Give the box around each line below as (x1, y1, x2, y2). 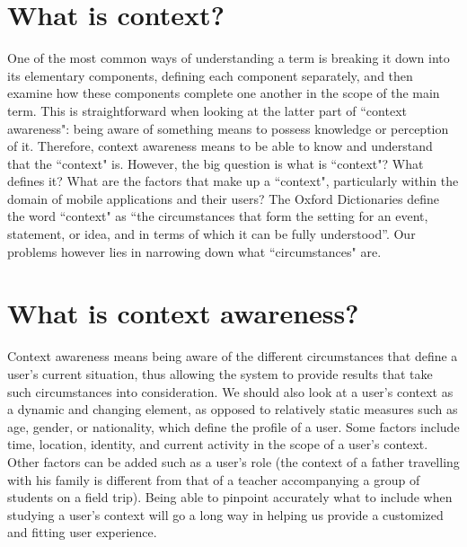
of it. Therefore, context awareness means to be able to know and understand (7, 137, 433, 155)
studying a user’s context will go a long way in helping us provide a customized (7, 505, 444, 524)
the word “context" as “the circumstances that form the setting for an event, (7, 207, 428, 225)
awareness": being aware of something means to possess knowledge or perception (7, 119, 449, 137)
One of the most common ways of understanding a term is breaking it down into (7, 49, 450, 67)
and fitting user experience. (7, 523, 157, 542)
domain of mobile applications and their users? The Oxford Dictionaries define (7, 189, 439, 207)
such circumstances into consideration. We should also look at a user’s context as (7, 382, 454, 401)
